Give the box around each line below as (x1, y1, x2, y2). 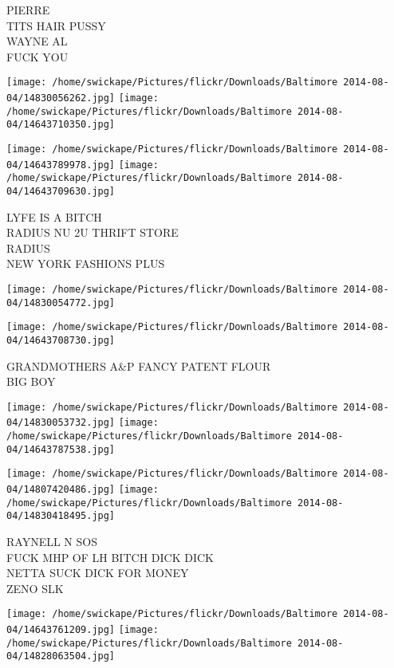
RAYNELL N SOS (6, 533, 97, 550)
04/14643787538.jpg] (6, 443, 116, 455)
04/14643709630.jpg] (6, 185, 116, 197)
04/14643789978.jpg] (6, 159, 116, 171)
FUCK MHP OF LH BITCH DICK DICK (6, 548, 214, 565)
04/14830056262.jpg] (6, 92, 116, 104)
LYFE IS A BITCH (6, 208, 102, 225)
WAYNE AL (6, 33, 68, 49)
